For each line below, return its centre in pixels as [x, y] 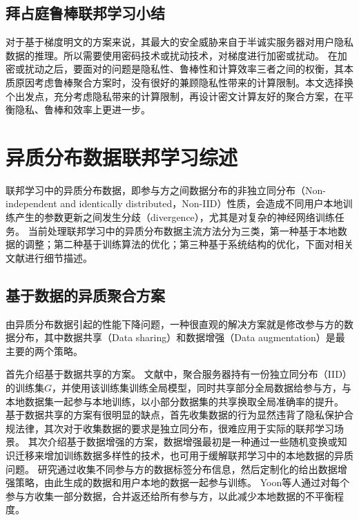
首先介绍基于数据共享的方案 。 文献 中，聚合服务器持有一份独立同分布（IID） [179, 374]
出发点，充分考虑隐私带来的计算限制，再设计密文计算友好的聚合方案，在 [179, 96]
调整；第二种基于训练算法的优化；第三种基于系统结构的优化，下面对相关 [189, 244]
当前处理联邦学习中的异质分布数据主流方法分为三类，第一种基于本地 [183, 230]
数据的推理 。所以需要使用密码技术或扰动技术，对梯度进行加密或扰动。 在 [172, 55]
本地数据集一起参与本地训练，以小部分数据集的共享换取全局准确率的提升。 [175, 401]
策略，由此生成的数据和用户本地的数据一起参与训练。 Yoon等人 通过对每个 [182, 482]
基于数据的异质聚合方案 [85, 295]
